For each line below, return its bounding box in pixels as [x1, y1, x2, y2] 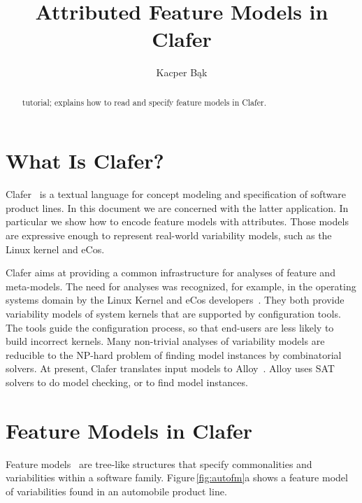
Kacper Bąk [156, 65, 208, 80]
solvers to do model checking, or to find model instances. [6, 375, 248, 390]
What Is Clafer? [6, 146, 164, 175]
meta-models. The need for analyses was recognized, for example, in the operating [6, 278, 356, 293]
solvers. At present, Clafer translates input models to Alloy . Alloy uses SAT [6, 361, 335, 376]
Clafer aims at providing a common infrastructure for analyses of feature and [6, 265, 335, 280]
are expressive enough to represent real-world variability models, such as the [6, 228, 332, 243]
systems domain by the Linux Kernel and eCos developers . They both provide [6, 292, 345, 307]
